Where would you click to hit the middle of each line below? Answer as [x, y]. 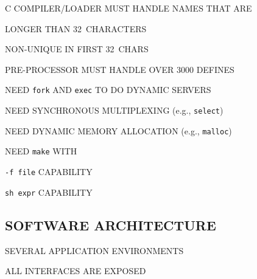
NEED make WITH [41, 151]
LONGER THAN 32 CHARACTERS [76, 28]
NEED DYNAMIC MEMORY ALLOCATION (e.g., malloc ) [118, 130]
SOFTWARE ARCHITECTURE [111, 225]
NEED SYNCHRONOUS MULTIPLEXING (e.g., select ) [114, 110]
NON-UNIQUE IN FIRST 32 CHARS [77, 49]
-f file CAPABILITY [49, 171]
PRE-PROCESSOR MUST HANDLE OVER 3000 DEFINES [120, 69]
